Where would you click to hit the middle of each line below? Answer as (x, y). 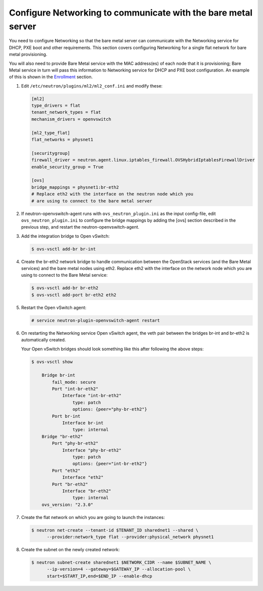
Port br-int (66, 416)
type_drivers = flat (56, 106)
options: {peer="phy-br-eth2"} (110, 409)
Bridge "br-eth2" (62, 436)
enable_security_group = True (67, 167)
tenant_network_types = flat (66, 112)
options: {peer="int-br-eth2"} (110, 464)
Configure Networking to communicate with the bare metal (131, 13)
